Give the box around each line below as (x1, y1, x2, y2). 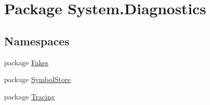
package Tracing (4, 91, 55, 101)
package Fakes (4, 57, 49, 67)
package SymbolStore (4, 74, 71, 85)
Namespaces (4, 33, 69, 48)
